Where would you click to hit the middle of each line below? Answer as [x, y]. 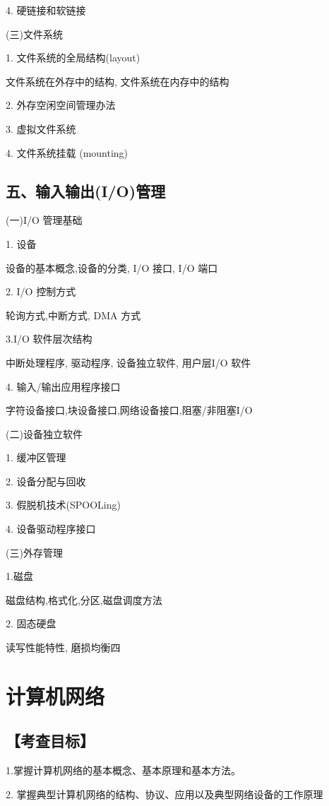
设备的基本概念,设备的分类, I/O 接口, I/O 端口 [112, 267]
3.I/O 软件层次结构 [49, 339]
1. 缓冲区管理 [36, 457]
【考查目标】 [50, 741]
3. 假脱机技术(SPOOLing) [63, 505]
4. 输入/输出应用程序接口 [63, 386]
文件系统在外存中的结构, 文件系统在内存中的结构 [118, 81]
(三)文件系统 [34, 34]
